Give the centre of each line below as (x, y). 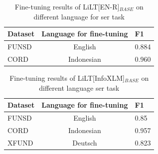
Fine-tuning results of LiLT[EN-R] (67, 6)
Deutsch (85, 142)
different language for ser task (79, 16)
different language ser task (79, 87)
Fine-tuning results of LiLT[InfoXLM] (67, 77)
